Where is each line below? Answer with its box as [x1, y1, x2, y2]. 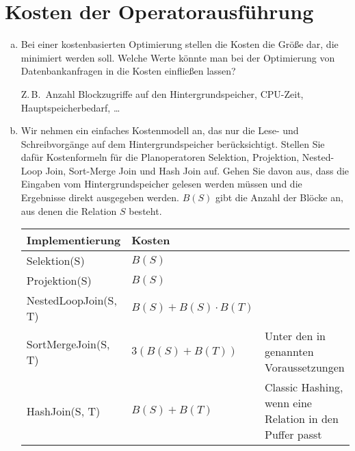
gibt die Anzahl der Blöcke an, [215, 190, 343, 205]
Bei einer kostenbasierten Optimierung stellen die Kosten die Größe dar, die [21, 37, 339, 51]
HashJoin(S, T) [26, 402, 101, 419]
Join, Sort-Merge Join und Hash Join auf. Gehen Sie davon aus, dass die [45, 163, 350, 177]
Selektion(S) [26, 253, 85, 269]
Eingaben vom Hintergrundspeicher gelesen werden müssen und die [21, 177, 302, 191]
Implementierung [26, 232, 121, 248]
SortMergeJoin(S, [26, 335, 110, 352]
